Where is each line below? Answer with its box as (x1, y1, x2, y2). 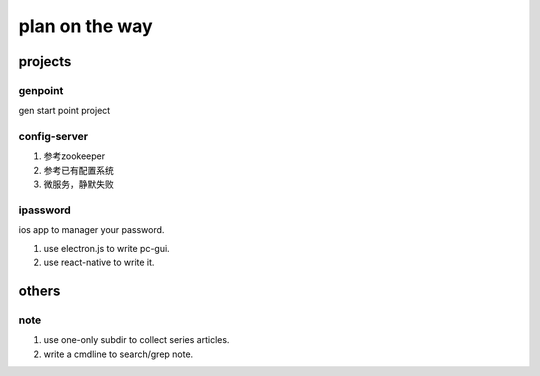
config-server (18, 130, 89, 144)
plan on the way (18, 15, 154, 37)
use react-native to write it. (43, 256, 155, 269)
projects (18, 53, 72, 70)
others (18, 282, 61, 299)
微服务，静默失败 (43, 178, 114, 190)
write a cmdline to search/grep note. (43, 348, 194, 360)
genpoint (18, 83, 64, 97)
